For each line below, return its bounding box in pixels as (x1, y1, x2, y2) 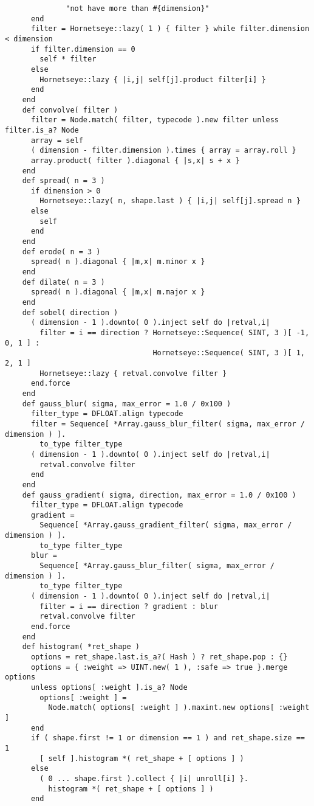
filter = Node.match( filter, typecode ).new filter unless (30, 116, 279, 125)
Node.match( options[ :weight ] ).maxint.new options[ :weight (48, 703, 310, 712)
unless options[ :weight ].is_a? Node (30, 683, 188, 692)
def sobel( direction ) (22, 308, 118, 317)
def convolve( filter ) (22, 105, 118, 114)
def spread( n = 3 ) (22, 176, 105, 186)
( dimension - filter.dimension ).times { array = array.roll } (30, 146, 296, 155)
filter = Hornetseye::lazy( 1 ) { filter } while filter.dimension (30, 24, 310, 33)
